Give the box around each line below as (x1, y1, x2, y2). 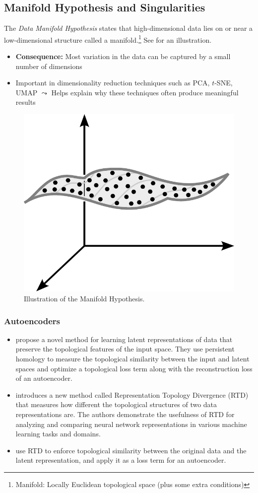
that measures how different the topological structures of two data (15, 399, 217, 410)
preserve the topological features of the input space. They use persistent (15, 344, 235, 354)
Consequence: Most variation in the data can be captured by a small (15, 51, 231, 62)
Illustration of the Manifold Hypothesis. (24, 293, 145, 304)
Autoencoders (4, 314, 61, 327)
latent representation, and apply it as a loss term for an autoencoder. (15, 455, 226, 465)
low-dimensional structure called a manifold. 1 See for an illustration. (4, 33, 212, 45)
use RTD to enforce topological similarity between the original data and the (15, 445, 247, 455)
